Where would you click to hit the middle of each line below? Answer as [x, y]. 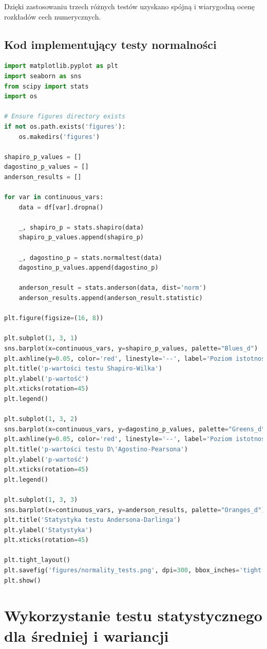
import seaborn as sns [43, 76]
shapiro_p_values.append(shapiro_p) [81, 238]
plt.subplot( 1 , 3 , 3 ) [41, 499]
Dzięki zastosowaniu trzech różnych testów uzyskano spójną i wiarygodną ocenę [129, 6]
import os [21, 97]
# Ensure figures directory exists [65, 117]
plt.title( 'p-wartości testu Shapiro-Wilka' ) [83, 369]
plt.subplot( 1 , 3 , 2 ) [41, 419]
